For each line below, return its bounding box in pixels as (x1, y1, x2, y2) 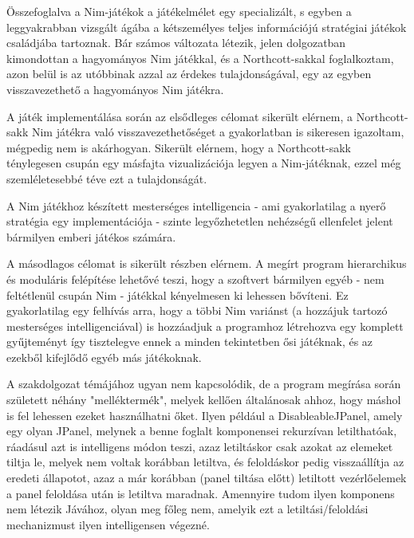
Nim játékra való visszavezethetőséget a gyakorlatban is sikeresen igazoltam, (31, 124, 404, 140)
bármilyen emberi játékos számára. (6, 228, 176, 245)
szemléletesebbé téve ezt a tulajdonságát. (6, 170, 207, 187)
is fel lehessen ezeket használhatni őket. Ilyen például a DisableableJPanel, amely (6, 406, 403, 423)
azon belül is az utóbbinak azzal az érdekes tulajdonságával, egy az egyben (6, 65, 372, 82)
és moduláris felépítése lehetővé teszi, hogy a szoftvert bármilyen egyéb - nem (6, 270, 384, 287)
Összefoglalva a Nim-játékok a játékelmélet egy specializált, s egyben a (6, 3, 352, 19)
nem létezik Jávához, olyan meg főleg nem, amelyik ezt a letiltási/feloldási (6, 501, 369, 517)
